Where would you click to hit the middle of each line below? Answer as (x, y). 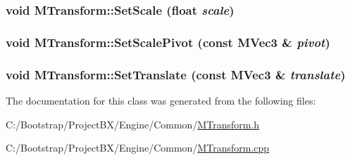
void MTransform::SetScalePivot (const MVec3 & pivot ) (168, 42)
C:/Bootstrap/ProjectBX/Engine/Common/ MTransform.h (133, 124)
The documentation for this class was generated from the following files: (161, 100)
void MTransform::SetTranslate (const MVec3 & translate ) (176, 74)
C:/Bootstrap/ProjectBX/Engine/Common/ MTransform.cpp (138, 148)
